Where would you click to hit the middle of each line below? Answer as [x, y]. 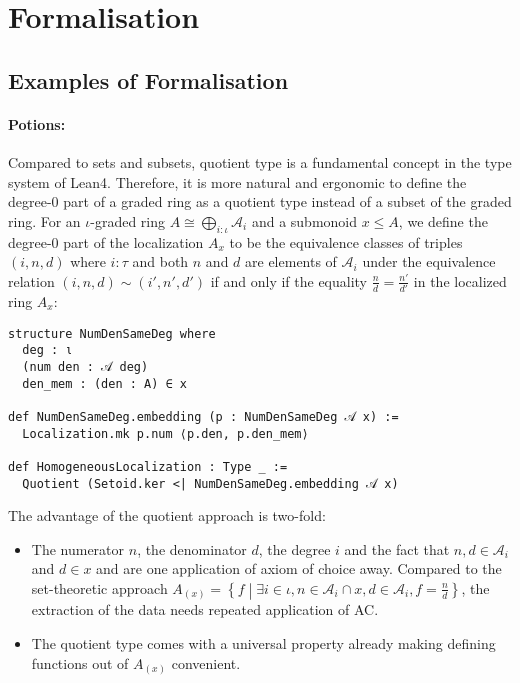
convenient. [206, 662]
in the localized [460, 280]
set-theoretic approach [99, 587]
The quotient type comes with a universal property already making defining [263, 643]
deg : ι [47, 350]
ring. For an [44, 220]
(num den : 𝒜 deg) [85, 366]
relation [31, 280]
